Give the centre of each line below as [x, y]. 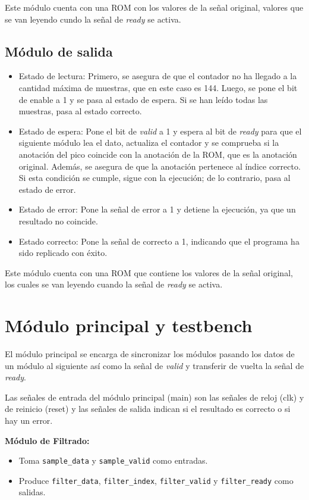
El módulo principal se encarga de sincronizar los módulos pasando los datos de [150, 354]
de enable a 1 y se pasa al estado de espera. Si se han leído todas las [143, 99]
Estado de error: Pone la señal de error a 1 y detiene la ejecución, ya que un [157, 209]
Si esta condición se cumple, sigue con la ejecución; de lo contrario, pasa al [154, 178]
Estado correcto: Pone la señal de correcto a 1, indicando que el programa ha [159, 241]
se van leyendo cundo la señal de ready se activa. [93, 19]
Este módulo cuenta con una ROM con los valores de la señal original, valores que [154, 7]
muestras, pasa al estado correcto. [80, 111]
